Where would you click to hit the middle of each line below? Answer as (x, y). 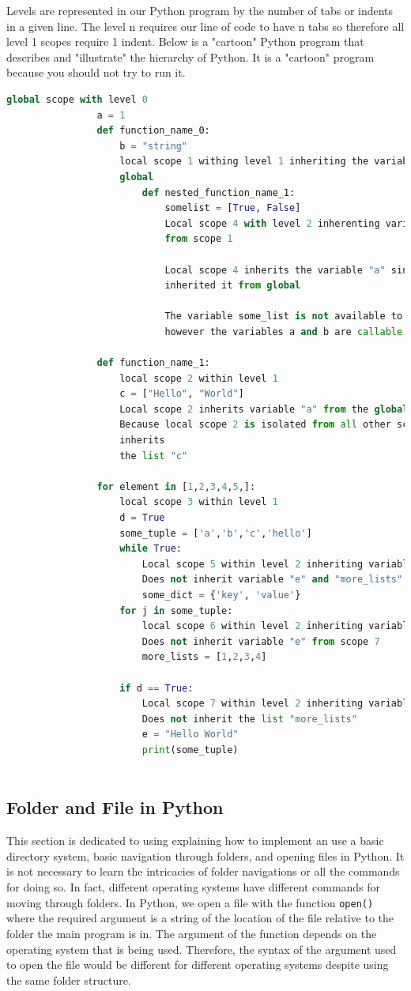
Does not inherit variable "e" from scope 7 (261, 641)
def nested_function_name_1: (219, 192)
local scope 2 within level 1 (199, 378)
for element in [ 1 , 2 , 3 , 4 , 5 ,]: (176, 486)
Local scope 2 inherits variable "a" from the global (264, 409)
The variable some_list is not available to (284, 317)
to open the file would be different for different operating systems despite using (198, 965)
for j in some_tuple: (176, 610)
